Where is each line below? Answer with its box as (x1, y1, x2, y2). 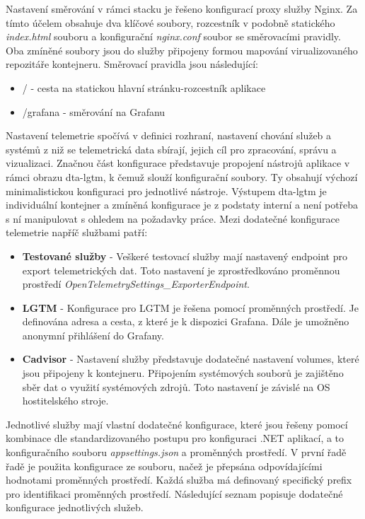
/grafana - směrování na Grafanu (22, 104, 166, 119)
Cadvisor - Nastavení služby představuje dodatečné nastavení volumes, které (22, 351, 359, 366)
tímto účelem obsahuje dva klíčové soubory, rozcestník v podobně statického (6, 15, 335, 30)
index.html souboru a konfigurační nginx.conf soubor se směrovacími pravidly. (6, 29, 341, 44)
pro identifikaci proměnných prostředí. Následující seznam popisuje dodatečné (6, 486, 343, 501)
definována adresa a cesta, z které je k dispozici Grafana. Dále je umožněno (22, 314, 349, 329)
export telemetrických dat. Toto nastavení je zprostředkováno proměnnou (22, 262, 340, 277)
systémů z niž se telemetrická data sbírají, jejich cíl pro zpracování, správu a (6, 141, 337, 156)
